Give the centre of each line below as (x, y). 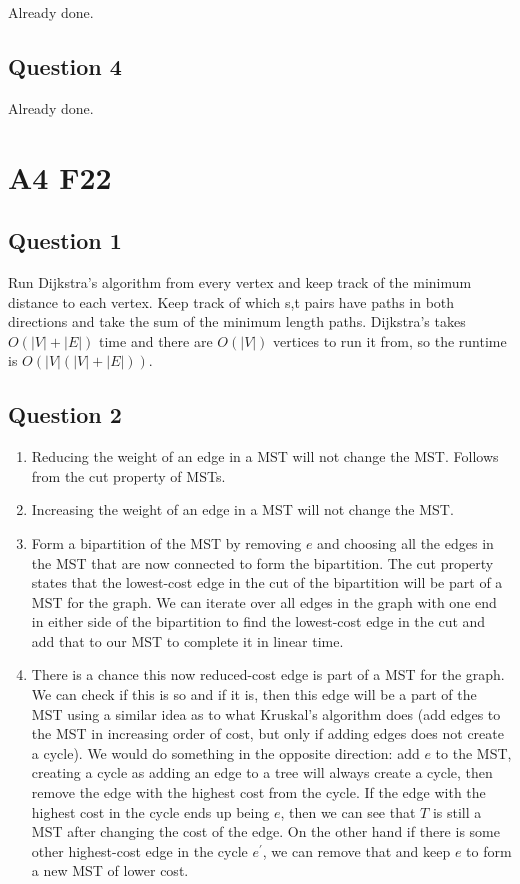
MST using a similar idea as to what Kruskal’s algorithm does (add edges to (266, 713)
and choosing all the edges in (405, 542)
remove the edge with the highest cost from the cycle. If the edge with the (258, 792)
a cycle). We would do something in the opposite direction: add (225, 752)
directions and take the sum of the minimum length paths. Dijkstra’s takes (237, 321)
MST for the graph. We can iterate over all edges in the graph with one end (264, 601)
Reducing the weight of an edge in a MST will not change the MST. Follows (265, 456)
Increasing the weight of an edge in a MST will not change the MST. (242, 509)
